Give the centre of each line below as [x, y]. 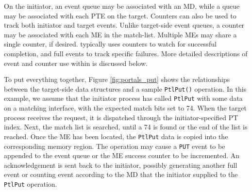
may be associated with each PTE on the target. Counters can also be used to [120, 15]
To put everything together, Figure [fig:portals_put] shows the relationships [117, 79]
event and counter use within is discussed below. [76, 63]
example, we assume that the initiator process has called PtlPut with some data [123, 98]
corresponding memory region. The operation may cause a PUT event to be [115, 146]
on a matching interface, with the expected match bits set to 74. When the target [125, 108]
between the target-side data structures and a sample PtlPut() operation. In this [125, 88]
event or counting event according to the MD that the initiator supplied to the [121, 174]
